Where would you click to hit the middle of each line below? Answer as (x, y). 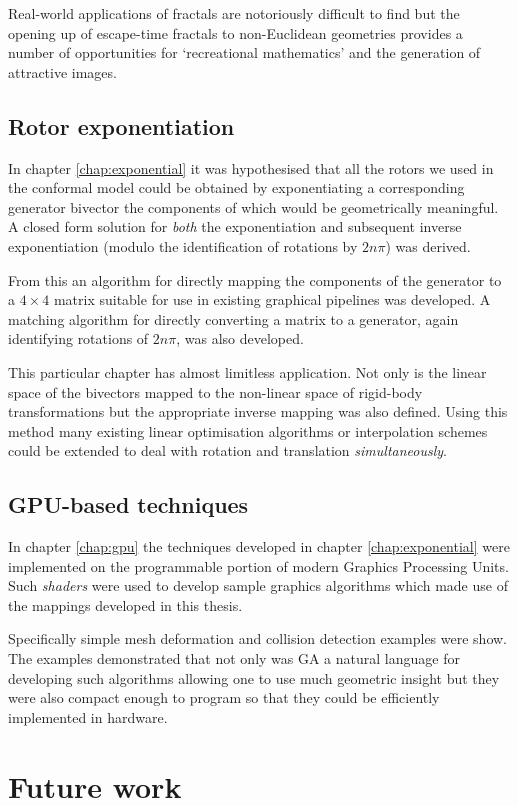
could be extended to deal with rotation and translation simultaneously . (227, 450)
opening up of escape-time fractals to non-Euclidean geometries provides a (235, 32)
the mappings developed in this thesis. (125, 604)
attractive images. (62, 71)
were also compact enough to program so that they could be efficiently (224, 697)
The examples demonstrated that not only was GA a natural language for (234, 658)
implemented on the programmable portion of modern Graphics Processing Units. (258, 565)
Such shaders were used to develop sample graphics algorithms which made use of (258, 585)
